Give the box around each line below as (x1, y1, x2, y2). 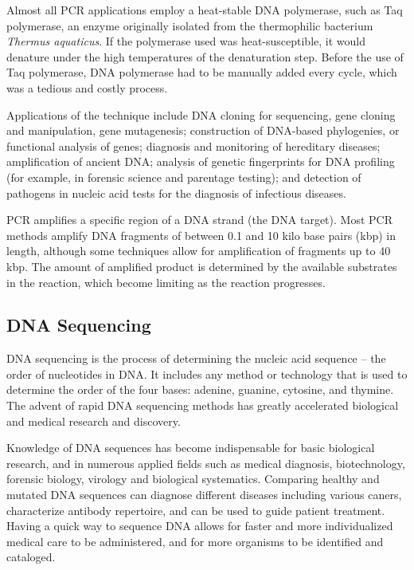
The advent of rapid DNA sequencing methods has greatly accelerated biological (6, 397, 399, 414)
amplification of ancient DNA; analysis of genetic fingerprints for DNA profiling (6, 153, 395, 170)
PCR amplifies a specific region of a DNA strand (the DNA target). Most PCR (6, 211, 393, 228)
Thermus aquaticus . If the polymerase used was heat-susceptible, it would (6, 33, 365, 49)
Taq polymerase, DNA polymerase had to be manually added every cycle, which (6, 64, 397, 81)
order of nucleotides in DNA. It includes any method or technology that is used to (6, 365, 408, 382)
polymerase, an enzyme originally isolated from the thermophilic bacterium (6, 17, 373, 33)
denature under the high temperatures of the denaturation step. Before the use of (6, 48, 404, 65)
